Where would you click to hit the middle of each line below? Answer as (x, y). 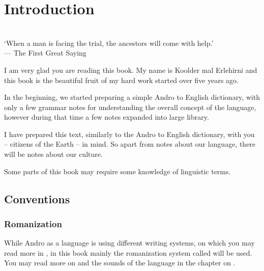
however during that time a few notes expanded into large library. (107, 117)
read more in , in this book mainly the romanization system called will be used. (128, 252)
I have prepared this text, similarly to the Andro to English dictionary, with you (129, 134)
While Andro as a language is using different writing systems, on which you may (129, 243)
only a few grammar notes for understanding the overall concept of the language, (130, 107)
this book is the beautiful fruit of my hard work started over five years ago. (122, 80)
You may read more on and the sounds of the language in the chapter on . (120, 263)
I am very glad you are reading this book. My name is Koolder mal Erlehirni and (131, 70)
